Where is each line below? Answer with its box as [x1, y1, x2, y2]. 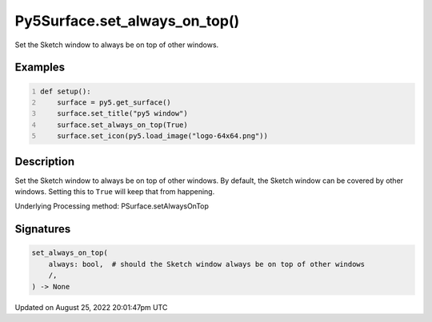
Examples [14, 61, 66, 74]
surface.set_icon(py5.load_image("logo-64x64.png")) [57, 132, 268, 141]
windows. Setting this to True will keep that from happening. [14, 187, 215, 196]
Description [14, 154, 75, 168]
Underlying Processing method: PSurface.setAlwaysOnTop [14, 201, 210, 211]
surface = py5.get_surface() [57, 97, 171, 107]
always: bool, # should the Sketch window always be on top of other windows [48, 260, 366, 268]
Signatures [14, 222, 71, 236]
